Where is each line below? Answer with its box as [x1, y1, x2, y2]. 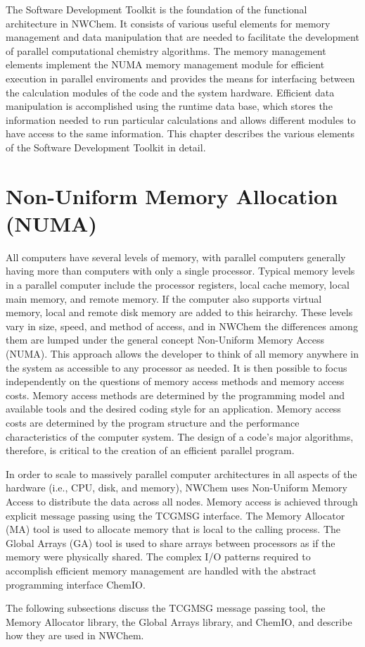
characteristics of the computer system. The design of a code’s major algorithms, [6, 429, 354, 444]
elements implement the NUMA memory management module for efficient [6, 57, 325, 72]
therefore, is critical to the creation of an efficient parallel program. [6, 443, 295, 458]
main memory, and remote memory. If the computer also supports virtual [6, 291, 322, 306]
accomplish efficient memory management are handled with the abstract [6, 563, 316, 577]
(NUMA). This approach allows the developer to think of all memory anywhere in [6, 346, 359, 360]
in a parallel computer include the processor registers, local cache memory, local [6, 277, 350, 292]
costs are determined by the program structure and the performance [6, 415, 300, 429]
